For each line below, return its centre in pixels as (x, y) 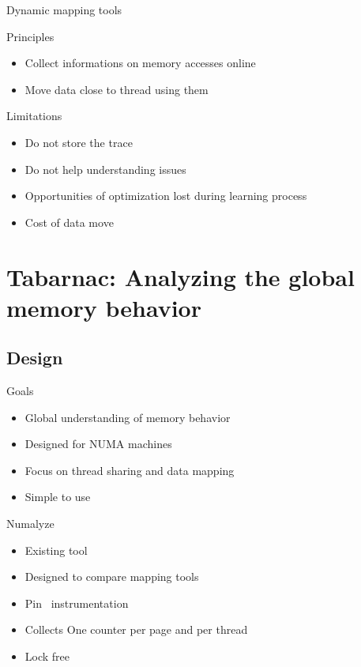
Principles (30, 36)
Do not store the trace (79, 142)
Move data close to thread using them (117, 89)
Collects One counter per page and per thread (136, 629)
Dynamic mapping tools (64, 9)
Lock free (47, 656)
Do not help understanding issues (105, 169)
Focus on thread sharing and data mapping (130, 470)
